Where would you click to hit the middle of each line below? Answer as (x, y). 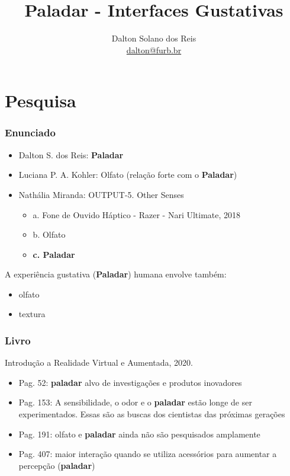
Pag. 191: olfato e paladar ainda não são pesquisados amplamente (139, 434)
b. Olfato (49, 234)
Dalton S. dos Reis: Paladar (71, 154)
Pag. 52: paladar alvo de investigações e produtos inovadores (130, 382)
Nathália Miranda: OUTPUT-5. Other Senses (101, 194)
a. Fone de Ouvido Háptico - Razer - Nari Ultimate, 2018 (137, 214)
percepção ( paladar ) (57, 465)
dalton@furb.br (154, 49)
